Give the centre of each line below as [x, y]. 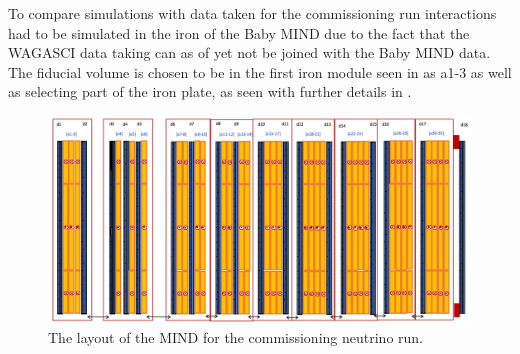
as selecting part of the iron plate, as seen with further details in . [210, 91]
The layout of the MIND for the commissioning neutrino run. [235, 337]
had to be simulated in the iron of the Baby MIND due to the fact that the [239, 32]
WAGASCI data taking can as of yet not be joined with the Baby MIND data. [249, 52]
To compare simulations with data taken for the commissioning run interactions [252, 13]
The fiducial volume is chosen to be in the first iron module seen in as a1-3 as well [260, 71]
